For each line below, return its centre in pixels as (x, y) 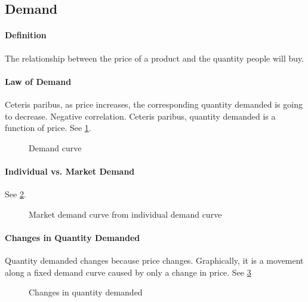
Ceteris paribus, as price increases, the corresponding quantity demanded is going (154, 104)
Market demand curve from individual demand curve (125, 214)
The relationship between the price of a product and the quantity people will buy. (155, 58)
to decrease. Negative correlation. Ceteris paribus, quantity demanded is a (140, 116)
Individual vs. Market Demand (70, 171)
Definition (26, 35)
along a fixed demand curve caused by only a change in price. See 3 (128, 272)
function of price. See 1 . (48, 128)
